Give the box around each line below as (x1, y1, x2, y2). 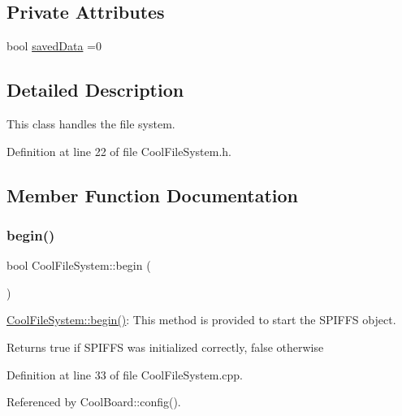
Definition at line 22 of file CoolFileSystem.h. (6, 142, 231, 159)
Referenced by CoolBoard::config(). (6, 393, 181, 410)
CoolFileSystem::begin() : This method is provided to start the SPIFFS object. (6, 311, 396, 328)
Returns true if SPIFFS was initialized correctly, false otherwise (6, 338, 324, 355)
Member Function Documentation (6, 182, 299, 207)
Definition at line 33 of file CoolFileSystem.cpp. (6, 366, 243, 383)
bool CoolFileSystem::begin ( (6, 257, 151, 274)
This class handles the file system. (6, 115, 175, 132)
